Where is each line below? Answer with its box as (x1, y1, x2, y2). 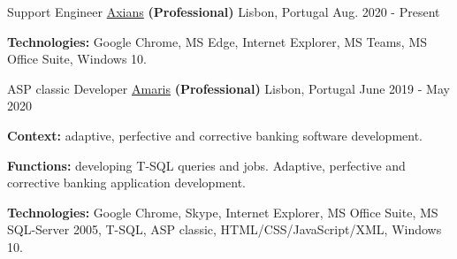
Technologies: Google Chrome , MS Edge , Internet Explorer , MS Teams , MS (7, 32, 428, 50)
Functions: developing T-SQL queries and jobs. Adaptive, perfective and (7, 156, 406, 174)
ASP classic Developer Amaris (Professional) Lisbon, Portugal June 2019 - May (7, 79, 450, 97)
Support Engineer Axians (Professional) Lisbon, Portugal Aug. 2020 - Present (7, 3, 440, 20)
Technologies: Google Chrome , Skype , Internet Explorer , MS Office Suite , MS (7, 202, 438, 221)
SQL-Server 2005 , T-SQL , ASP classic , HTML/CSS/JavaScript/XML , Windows (7, 220, 442, 239)
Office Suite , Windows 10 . (7, 50, 147, 68)
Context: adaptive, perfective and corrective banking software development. (7, 126, 423, 144)
